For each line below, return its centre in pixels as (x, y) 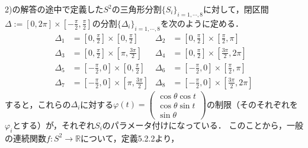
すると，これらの (38, 104)
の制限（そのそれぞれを (252, 104)
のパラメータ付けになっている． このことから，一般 (203, 125)
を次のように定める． (202, 23)
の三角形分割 (137, 9)
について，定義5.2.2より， (130, 138)
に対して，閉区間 (236, 9)
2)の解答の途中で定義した (54, 9)
